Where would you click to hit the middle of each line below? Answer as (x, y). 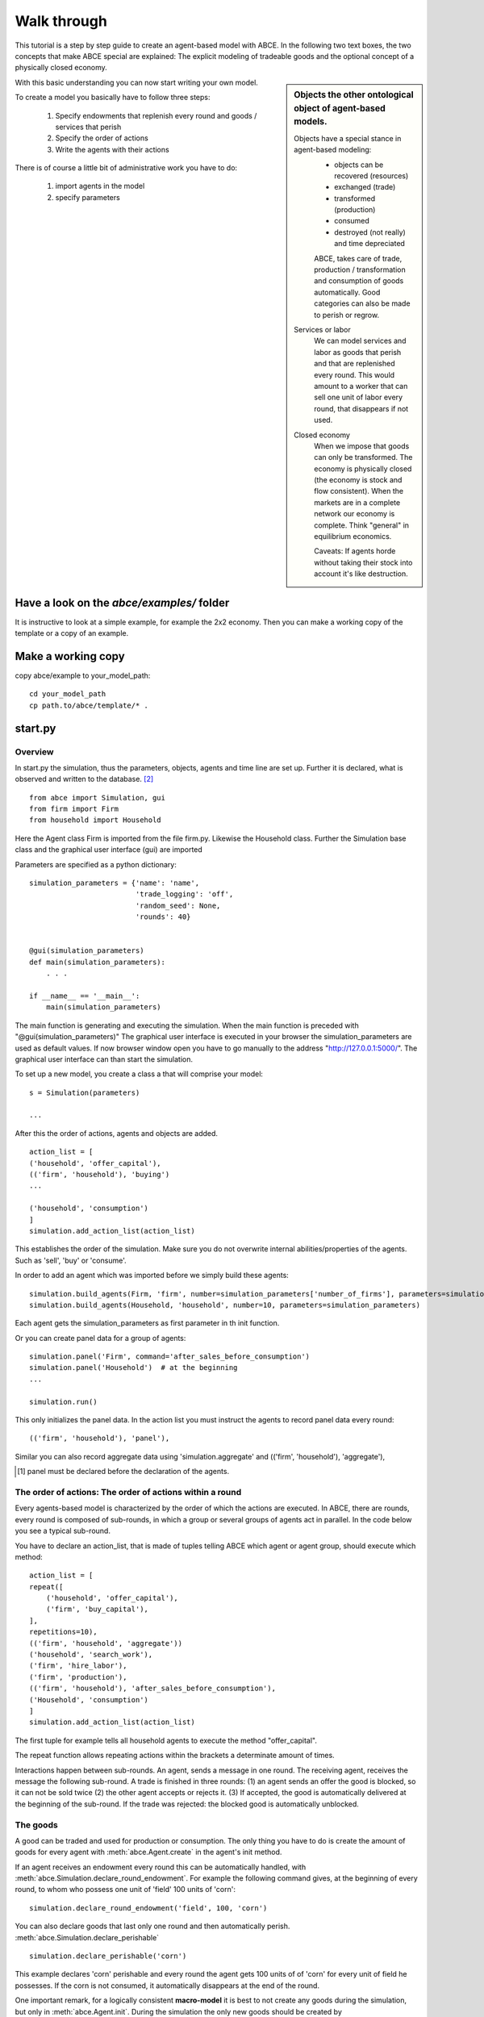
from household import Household (95, 820)
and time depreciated (369, 244)
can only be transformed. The (363, 457)
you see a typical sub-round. (63, 1531)
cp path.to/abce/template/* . (89, 705)
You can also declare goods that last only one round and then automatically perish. (152, 1926)
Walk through (61, 21)
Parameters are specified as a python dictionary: (96, 864)
